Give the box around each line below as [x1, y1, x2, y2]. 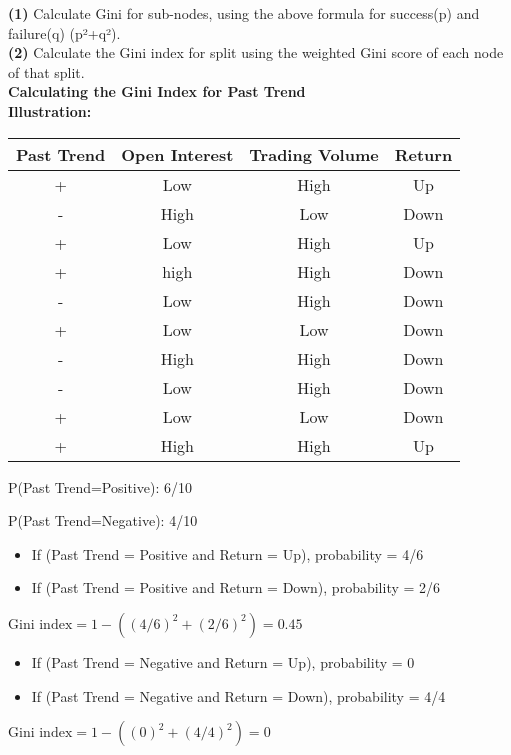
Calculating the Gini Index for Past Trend [8, 81, 306, 102]
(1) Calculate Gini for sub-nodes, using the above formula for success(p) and [8, 3, 480, 23]
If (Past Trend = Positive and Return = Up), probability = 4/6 [31, 543, 424, 564]
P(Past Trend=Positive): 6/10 [8, 476, 192, 497]
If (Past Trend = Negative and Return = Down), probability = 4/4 [31, 685, 446, 706]
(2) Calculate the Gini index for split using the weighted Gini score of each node [8, 42, 504, 63]
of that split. [8, 61, 85, 82]
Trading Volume [249, 142, 379, 166]
